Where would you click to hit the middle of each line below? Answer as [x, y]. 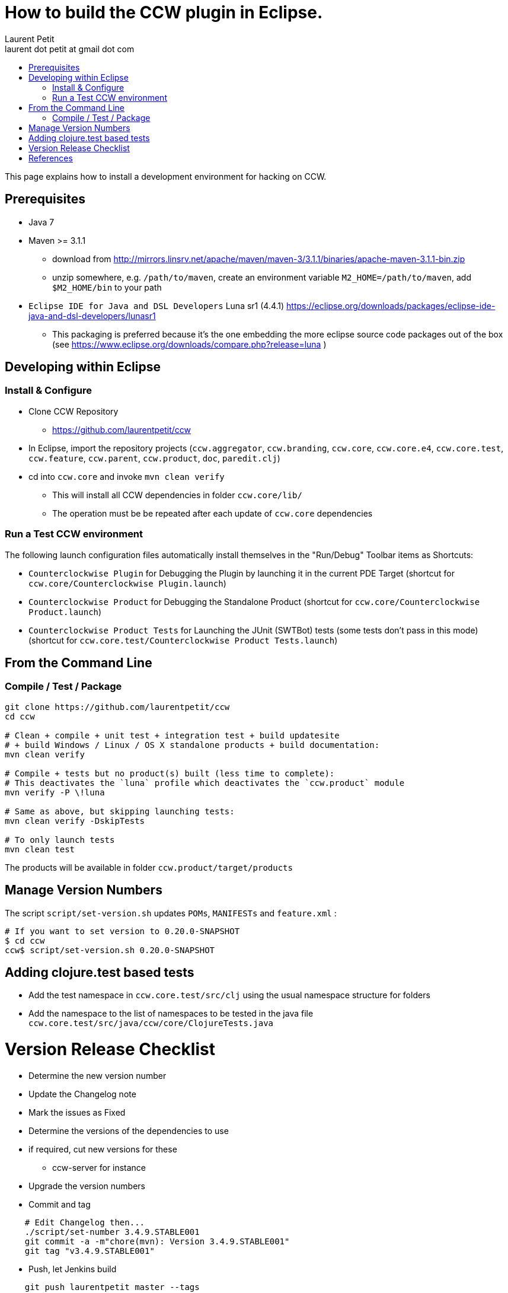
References [51, 158]
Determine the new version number [98, 1075]
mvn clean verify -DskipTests [75, 821]
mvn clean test [40, 849]
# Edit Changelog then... [85, 1222]
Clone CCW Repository [74, 411]
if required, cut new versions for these [103, 1149]
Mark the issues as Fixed [77, 1112]
